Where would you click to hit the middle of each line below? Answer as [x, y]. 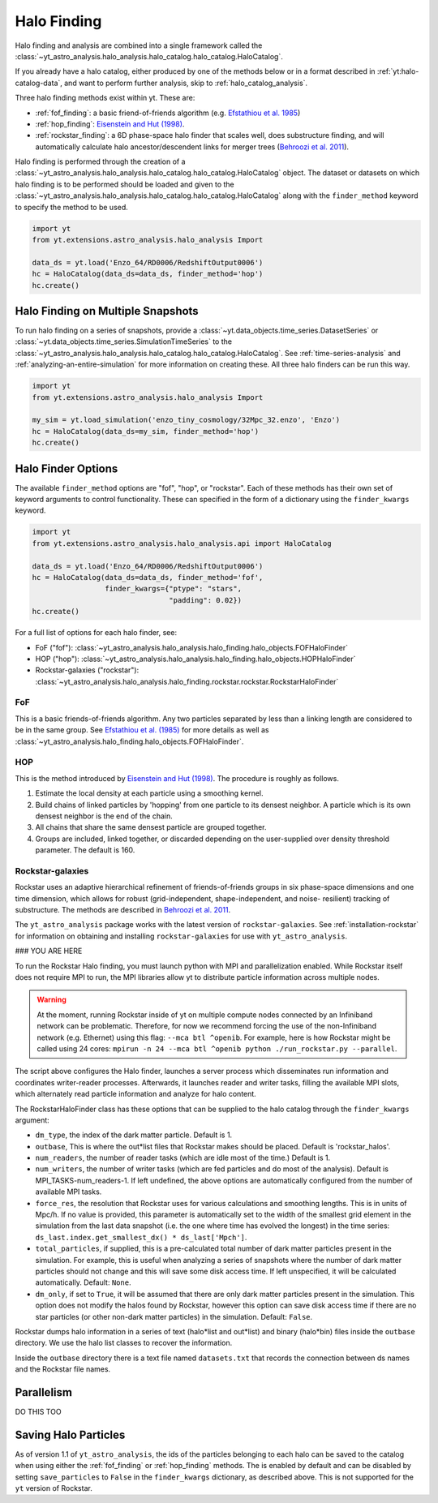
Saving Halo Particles [70, 1434]
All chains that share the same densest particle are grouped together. [151, 827]
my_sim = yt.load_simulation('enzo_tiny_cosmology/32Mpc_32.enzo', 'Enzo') [186, 420]
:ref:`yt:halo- [398, 71]
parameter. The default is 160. [85, 850]
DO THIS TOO [38, 1412]
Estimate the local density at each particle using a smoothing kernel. [149, 793]
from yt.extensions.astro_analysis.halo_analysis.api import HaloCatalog [182, 543]
